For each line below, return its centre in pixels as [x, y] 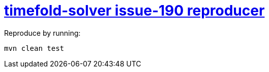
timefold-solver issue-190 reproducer [134, 11]
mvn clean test [34, 48]
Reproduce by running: [42, 33]
